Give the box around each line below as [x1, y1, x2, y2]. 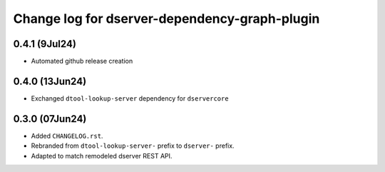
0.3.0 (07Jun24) [13, 113, 87, 125]
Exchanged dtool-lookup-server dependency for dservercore [31, 93, 229, 103]
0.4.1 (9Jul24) [13, 38, 76, 50]
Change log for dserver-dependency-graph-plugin [13, 11, 320, 26]
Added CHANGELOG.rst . [31, 131, 103, 140]
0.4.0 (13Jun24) [13, 75, 87, 87]
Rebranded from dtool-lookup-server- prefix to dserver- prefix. [31, 141, 235, 150]
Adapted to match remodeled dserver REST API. [31, 151, 173, 160]
